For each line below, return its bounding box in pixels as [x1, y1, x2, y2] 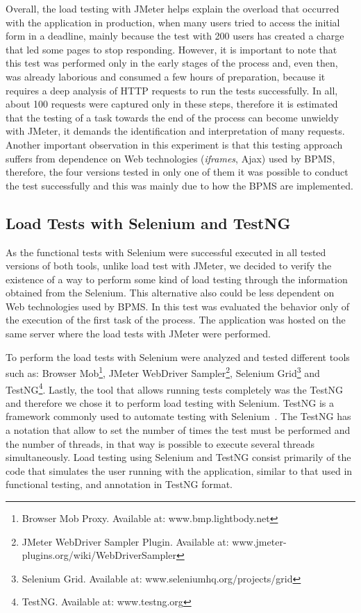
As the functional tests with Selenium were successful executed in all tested [6, 244, 326, 259]
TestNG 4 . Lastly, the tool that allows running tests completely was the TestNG [6, 380, 343, 396]
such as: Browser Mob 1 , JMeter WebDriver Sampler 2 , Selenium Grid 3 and [6, 364, 320, 380]
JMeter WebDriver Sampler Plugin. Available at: [22, 534, 229, 548]
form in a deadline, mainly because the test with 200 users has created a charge [6, 28, 344, 43]
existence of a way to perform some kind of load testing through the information [6, 271, 348, 286]
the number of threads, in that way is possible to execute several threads [6, 436, 315, 451]
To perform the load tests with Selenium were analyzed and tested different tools [6, 349, 350, 364]
